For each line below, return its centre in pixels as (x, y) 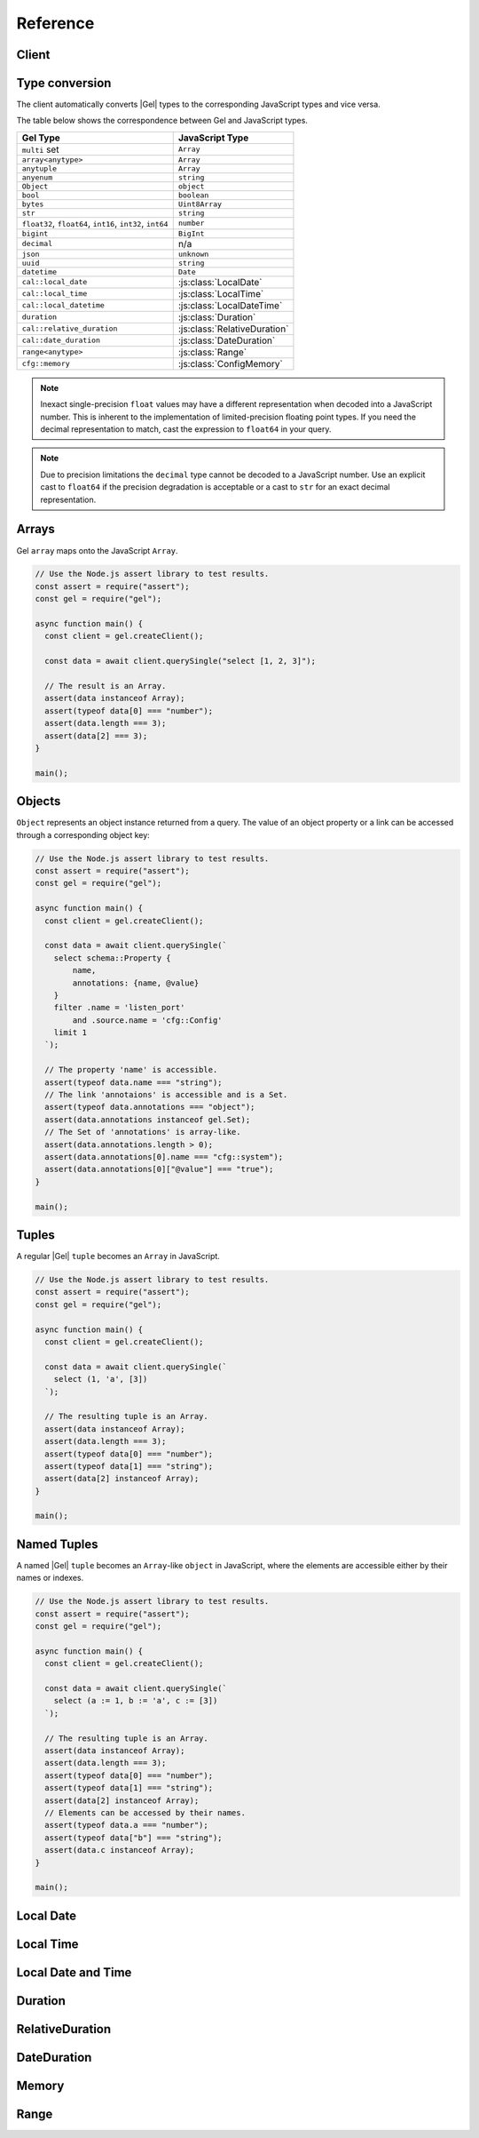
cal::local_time (55, 294)
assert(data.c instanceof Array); (120, 1850)
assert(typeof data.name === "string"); (133, 1082)
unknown (193, 254)
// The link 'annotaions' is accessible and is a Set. (166, 1095)
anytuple (39, 168)
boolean (193, 195)
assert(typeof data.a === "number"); (126, 1825)
